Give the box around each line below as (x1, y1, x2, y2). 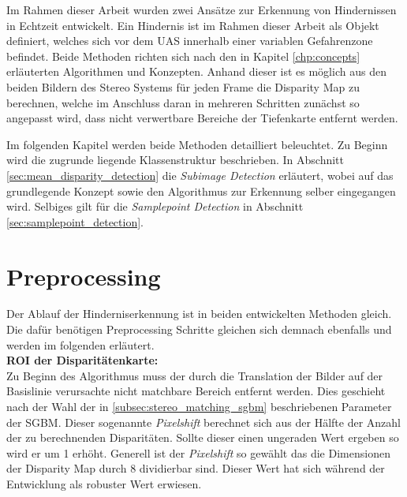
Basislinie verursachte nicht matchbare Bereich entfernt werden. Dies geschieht (6, 383, 386, 399)
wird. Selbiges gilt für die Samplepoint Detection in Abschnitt (6, 198, 304, 215)
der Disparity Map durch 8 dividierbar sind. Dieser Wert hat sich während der (6, 460, 385, 476)
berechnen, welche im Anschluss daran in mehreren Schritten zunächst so (6, 94, 360, 110)
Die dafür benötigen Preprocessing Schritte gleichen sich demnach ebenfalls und (6, 321, 392, 338)
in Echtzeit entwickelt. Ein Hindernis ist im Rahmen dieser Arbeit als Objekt (6, 17, 379, 33)
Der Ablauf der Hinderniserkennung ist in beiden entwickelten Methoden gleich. (6, 305, 392, 322)
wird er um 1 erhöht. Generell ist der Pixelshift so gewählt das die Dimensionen (6, 444, 390, 461)
